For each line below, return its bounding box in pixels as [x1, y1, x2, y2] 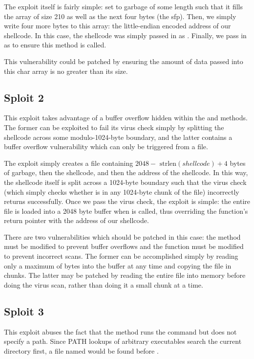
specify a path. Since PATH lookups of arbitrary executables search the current [4, 336, 242, 346]
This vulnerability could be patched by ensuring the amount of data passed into [4, 56, 243, 66]
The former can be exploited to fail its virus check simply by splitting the [4, 122, 224, 132]
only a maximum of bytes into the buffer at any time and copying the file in [4, 260, 232, 270]
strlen [159, 160, 177, 167]
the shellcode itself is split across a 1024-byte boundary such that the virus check [4, 177, 247, 187]
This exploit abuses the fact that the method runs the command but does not [4, 326, 237, 337]
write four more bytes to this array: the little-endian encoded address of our [4, 21, 231, 31]
